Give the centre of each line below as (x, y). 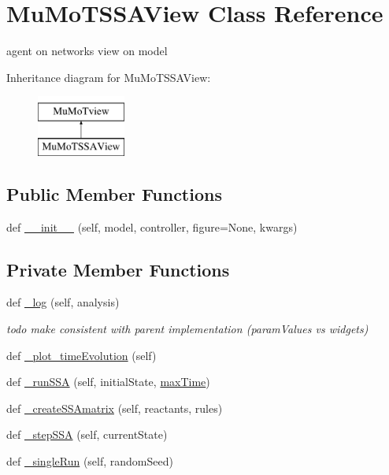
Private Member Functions (118, 269)
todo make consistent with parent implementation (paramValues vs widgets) (187, 329)
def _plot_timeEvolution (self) (82, 355)
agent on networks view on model (87, 51)
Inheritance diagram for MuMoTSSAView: (109, 77)
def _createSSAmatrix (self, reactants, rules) (115, 408)
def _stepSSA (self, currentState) (87, 434)
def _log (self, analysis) (63, 302)
